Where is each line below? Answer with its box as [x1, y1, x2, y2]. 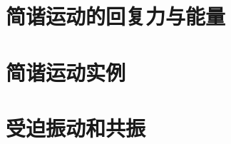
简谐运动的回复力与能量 [6, 1, 226, 31]
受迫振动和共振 [6, 113, 146, 142]
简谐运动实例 [6, 57, 126, 86]
